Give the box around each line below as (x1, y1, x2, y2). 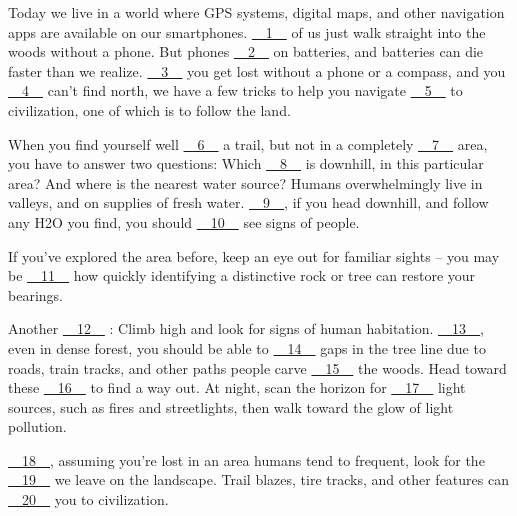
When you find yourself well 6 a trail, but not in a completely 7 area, (8, 133, 488, 154)
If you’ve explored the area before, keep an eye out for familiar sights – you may (8, 245, 500, 266)
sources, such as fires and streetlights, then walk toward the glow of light (8, 396, 454, 417)
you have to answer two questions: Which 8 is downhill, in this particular (8, 153, 484, 174)
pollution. (8, 416, 67, 437)
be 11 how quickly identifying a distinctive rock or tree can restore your (8, 265, 476, 286)
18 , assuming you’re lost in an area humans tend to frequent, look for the (21, 449, 485, 470)
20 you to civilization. (21, 489, 169, 510)
